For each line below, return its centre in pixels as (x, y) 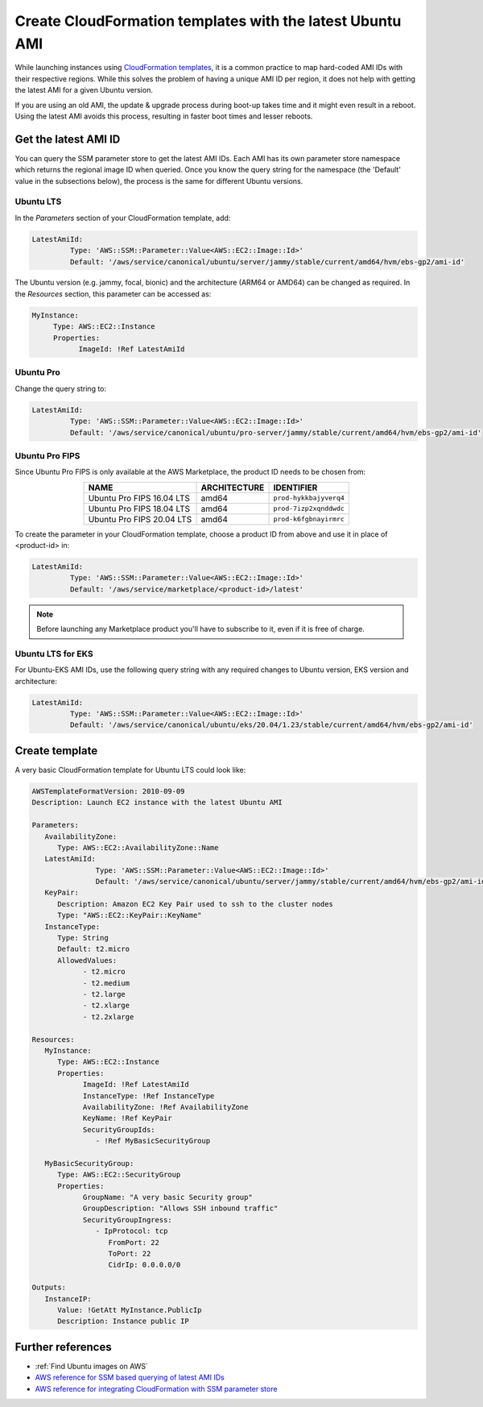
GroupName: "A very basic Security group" (167, 1197)
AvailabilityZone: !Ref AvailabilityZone (165, 1107)
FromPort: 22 (134, 1242)
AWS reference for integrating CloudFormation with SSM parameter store (156, 1388)
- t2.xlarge (106, 1006)
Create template (56, 751)
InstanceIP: (68, 1299)
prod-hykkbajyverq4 (309, 498)
